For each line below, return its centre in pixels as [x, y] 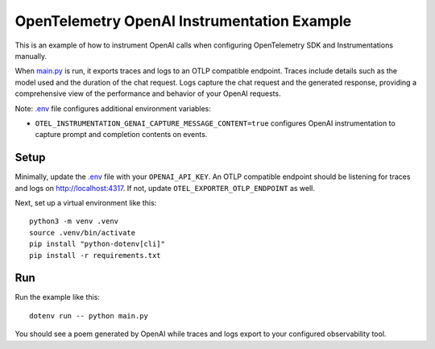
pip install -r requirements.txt [95, 255]
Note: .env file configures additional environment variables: [113, 108]
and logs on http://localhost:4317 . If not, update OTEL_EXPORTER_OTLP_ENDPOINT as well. [165, 188]
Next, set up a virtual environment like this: [86, 202]
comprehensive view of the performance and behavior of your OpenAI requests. [148, 93]
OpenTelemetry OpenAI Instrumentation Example [183, 21]
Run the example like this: [58, 297]
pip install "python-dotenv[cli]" [97, 244]
